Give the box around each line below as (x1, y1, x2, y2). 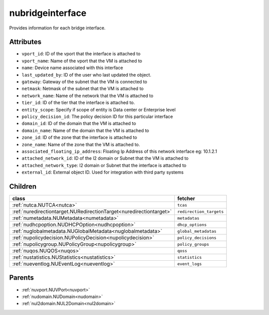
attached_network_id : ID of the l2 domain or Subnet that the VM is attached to (21, 155, 189, 161)
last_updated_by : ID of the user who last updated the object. (21, 72, 151, 78)
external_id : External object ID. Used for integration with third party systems (21, 169, 184, 175)
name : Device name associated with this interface (21, 65, 123, 71)
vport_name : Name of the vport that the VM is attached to (21, 58, 142, 64)
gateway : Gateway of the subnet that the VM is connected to (21, 79, 147, 85)
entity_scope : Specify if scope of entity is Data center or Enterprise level (21, 106, 176, 112)
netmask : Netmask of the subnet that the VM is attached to (21, 86, 144, 92)
